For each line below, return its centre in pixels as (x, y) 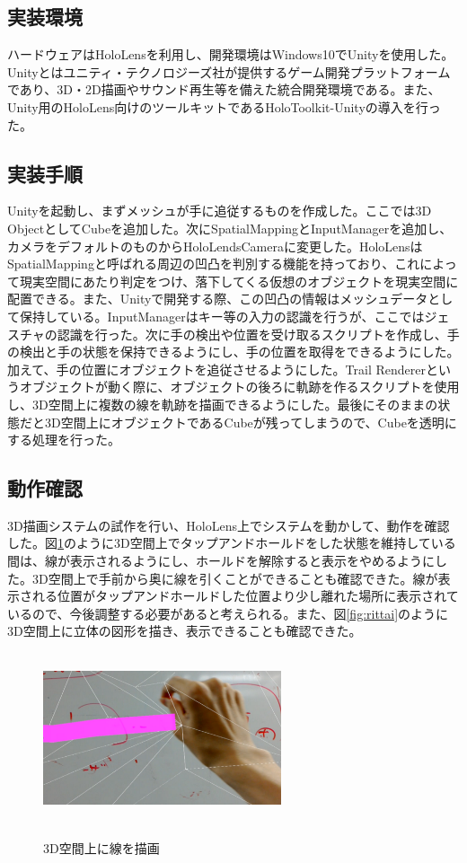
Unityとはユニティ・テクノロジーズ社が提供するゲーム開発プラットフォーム (229, 71)
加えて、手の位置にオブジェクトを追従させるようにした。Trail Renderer (216, 369)
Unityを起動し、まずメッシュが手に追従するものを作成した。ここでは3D (220, 211)
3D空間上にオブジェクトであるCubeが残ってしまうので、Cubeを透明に (251, 422)
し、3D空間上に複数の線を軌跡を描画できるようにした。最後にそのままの (223, 404)
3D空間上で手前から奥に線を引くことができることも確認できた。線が (235, 578)
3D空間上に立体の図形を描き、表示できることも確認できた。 (185, 631)
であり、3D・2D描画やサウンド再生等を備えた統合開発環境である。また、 (224, 89)
